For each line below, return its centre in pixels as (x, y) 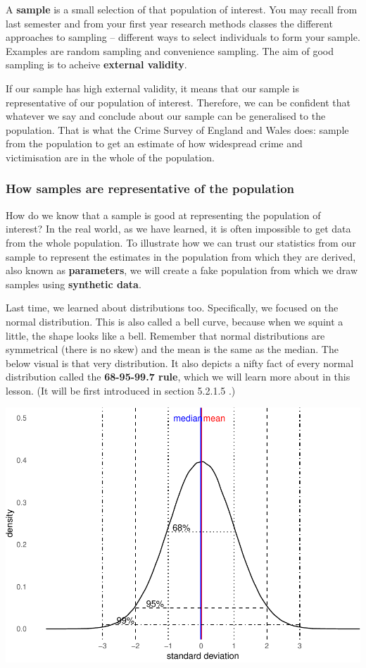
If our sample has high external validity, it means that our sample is (153, 88)
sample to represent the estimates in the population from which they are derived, (181, 256)
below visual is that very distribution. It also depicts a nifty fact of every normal (180, 363)
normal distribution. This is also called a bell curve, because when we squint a (175, 321)
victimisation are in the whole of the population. (110, 157)
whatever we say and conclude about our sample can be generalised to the (166, 116)
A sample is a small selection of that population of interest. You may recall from (182, 9)
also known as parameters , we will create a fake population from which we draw (182, 270)
